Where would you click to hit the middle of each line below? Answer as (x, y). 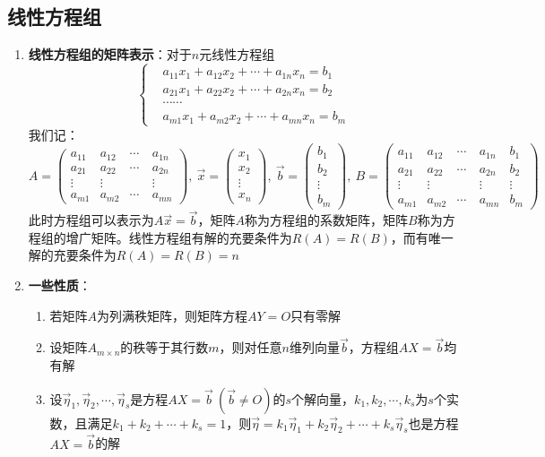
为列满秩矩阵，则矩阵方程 (173, 315)
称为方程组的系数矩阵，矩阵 (327, 220)
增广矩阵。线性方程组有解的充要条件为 (179, 237)
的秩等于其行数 (164, 347)
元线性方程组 (237, 54)
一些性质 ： (60, 285)
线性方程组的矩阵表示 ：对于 (110, 54)
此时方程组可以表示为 (91, 220)
